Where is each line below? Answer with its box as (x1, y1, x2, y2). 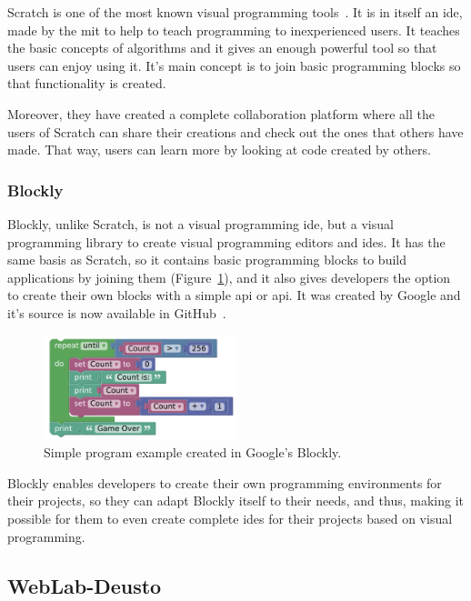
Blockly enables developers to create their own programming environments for (7, 473, 442, 492)
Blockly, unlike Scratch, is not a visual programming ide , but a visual (7, 214, 394, 233)
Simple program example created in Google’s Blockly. (44, 443, 342, 462)
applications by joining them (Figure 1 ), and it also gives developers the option (7, 267, 451, 286)
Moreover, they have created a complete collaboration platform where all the (7, 104, 435, 123)
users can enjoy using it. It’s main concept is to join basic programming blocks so (7, 55, 461, 75)
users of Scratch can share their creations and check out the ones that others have (7, 122, 464, 141)
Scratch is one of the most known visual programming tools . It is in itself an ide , (7, 3, 463, 21)
